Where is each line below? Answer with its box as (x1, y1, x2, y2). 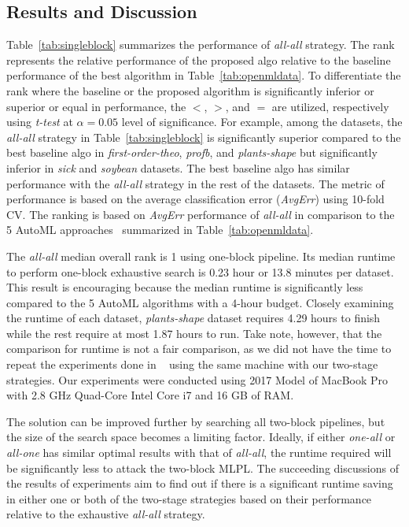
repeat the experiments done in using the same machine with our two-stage (6, 356, 378, 373)
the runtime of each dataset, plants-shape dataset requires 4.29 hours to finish (6, 310, 381, 326)
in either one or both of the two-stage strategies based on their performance (6, 490, 372, 507)
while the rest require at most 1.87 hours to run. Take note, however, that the (6, 325, 382, 341)
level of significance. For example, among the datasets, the (121, 113, 403, 130)
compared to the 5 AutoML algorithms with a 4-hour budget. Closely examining (6, 294, 394, 310)
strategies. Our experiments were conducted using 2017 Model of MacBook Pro (6, 371, 389, 388)
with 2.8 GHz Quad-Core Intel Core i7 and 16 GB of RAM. (6, 387, 294, 403)
